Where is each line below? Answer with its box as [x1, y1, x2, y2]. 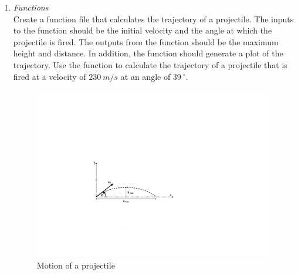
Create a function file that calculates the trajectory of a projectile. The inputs [13, 12, 294, 25]
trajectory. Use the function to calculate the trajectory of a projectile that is [13, 58, 287, 71]
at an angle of [120, 70, 171, 82]
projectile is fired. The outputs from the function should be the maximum [13, 35, 279, 48]
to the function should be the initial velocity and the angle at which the [13, 24, 272, 36]
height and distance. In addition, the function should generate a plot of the [13, 47, 283, 59]
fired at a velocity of [13, 70, 86, 82]
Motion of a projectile [36, 259, 115, 271]
